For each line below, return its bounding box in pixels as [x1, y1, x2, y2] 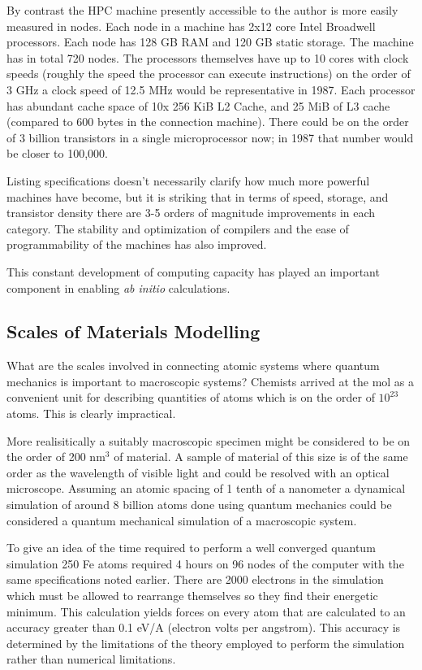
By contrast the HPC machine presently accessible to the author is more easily [6, 2, 398, 18]
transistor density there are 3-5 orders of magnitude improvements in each [6, 204, 376, 221]
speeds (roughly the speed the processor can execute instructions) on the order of [6, 65, 411, 82]
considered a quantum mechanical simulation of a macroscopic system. [6, 511, 357, 529]
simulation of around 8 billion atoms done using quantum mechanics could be [6, 496, 392, 513]
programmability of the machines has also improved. [6, 236, 267, 253]
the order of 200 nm [6, 448, 105, 465]
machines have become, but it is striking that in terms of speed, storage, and [6, 188, 389, 205]
